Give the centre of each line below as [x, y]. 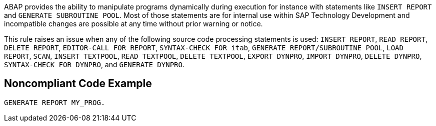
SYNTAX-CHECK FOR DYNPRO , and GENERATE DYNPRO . [94, 64]
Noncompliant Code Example [78, 84]
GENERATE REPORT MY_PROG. [55, 102]
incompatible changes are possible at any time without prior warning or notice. [133, 24]
